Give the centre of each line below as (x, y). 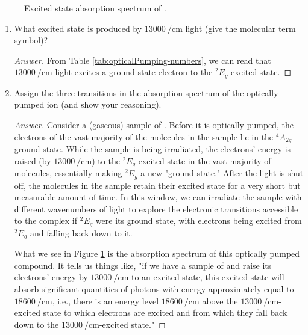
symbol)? (31, 40)
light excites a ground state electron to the (134, 72)
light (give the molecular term (240, 28)
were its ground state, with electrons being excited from (199, 220)
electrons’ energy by (51, 277)
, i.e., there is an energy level (105, 300)
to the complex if (46, 220)
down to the (36, 324)
